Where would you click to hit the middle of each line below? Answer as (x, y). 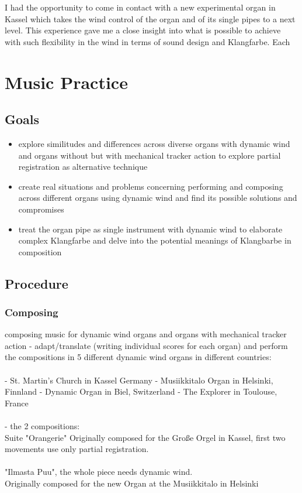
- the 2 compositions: (42, 426)
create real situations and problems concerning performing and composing (151, 186)
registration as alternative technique (83, 167)
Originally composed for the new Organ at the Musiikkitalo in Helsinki (132, 483)
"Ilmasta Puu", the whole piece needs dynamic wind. (99, 472)
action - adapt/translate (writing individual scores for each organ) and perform (146, 345)
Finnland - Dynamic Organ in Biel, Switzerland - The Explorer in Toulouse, (141, 391)
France (17, 403)
